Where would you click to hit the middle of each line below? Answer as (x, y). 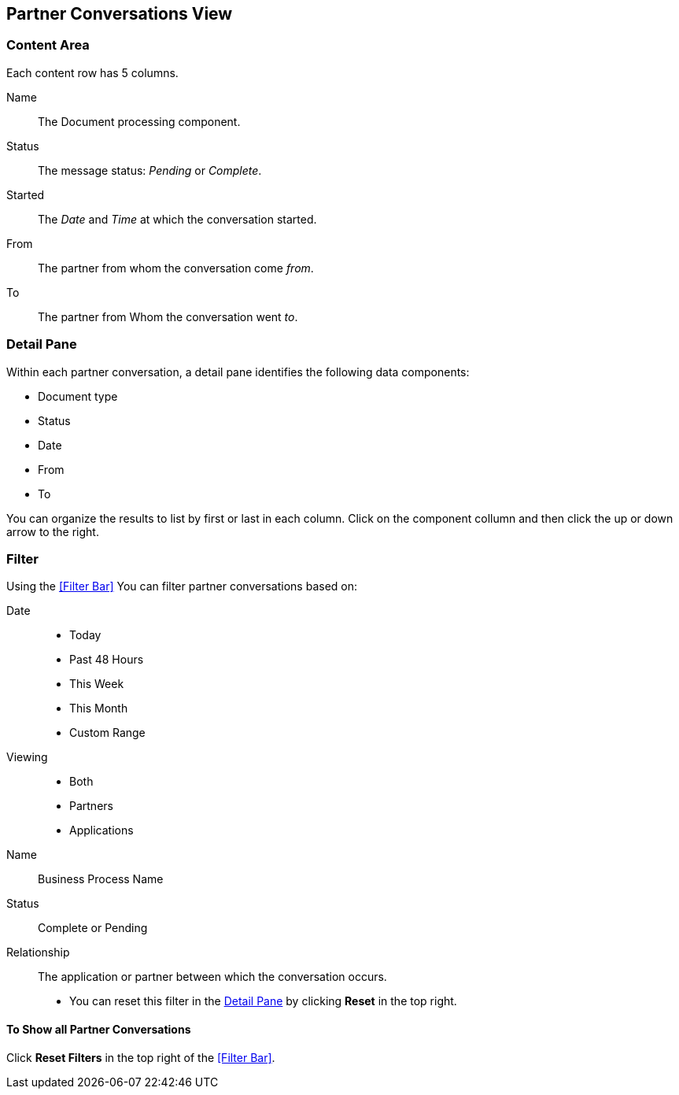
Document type (78, 396)
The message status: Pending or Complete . (150, 170)
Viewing (27, 757)
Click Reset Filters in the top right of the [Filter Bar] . (141, 1057)
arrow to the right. (53, 531)
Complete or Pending (93, 928)
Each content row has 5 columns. (92, 72)
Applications (101, 830)
